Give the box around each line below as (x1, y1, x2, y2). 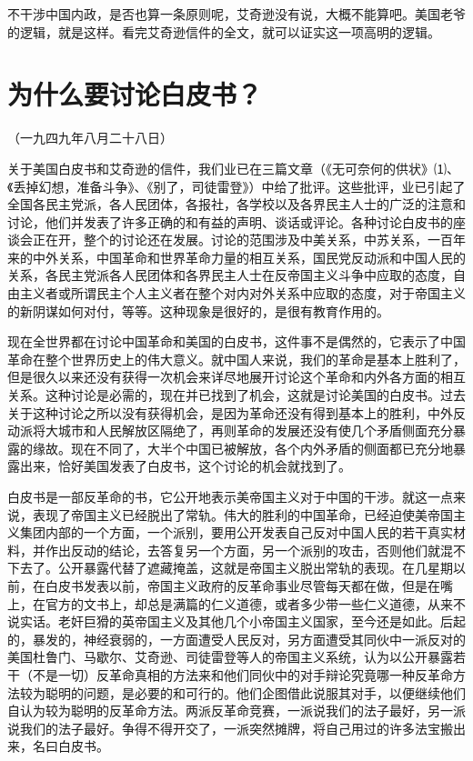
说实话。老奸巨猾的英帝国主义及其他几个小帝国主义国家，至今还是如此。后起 (7, 612, 466, 631)
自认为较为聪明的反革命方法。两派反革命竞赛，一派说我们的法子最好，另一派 (7, 701, 466, 720)
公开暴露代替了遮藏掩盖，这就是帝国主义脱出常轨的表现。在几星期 (57, 558, 453, 577)
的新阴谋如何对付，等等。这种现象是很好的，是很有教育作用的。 (7, 301, 389, 320)
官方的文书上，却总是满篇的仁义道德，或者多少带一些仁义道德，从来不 (45, 594, 466, 613)
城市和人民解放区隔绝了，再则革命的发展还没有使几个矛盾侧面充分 (57, 421, 453, 440)
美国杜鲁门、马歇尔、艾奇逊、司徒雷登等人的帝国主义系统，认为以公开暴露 (7, 647, 453, 666)
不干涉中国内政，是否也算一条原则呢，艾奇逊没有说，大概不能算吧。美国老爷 (7, 5, 466, 23)
